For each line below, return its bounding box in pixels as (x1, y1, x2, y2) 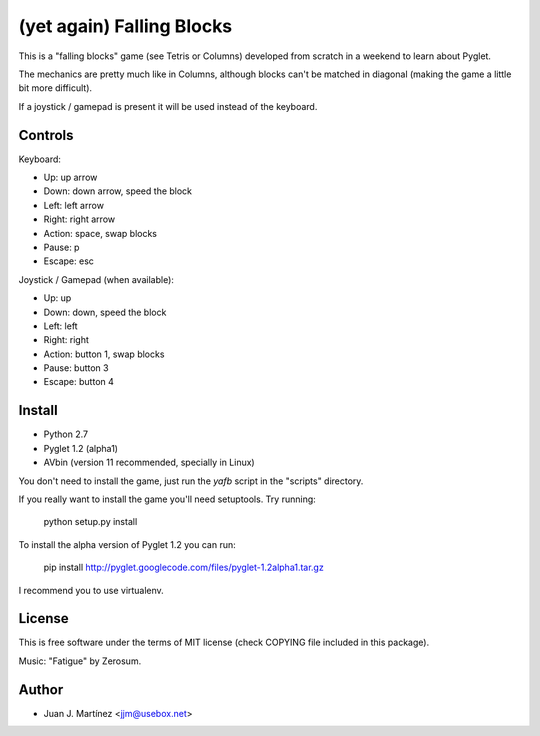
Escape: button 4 (43, 376, 115, 388)
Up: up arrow (43, 171, 98, 184)
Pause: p (43, 241, 80, 253)
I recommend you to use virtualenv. (18, 584, 164, 596)
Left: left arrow (43, 199, 105, 211)
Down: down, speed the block (43, 306, 167, 318)
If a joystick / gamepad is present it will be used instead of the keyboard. (18, 100, 318, 112)
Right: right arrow (43, 213, 115, 225)
